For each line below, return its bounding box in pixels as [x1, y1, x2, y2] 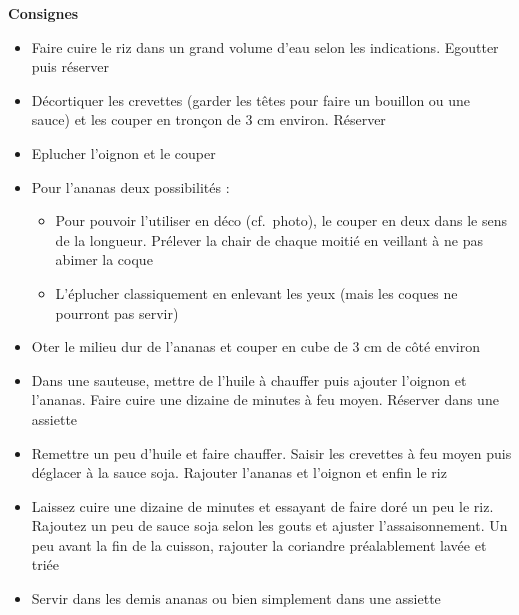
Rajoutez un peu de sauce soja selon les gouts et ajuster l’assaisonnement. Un [31, 515, 508, 536]
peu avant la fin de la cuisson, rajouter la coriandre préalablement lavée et [31, 534, 487, 555]
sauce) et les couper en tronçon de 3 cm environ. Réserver [31, 109, 386, 130]
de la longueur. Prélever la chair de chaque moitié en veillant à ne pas [55, 229, 483, 250]
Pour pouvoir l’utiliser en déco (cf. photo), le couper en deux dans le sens [55, 210, 507, 231]
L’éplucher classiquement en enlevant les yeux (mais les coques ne [55, 282, 458, 303]
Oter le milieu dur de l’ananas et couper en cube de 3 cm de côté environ [31, 336, 480, 357]
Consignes [8, 3, 79, 23]
